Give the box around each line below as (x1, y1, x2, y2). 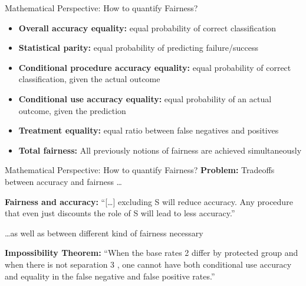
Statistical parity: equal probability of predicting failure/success (18, 41, 258, 54)
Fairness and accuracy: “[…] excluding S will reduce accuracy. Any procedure (5, 195, 293, 207)
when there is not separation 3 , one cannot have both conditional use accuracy (5, 258, 292, 270)
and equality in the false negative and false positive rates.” (5, 269, 215, 282)
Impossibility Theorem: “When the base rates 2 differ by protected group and (5, 246, 298, 259)
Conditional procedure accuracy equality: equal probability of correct (18, 61, 291, 73)
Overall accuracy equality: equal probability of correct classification (18, 21, 277, 34)
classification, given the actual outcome (18, 73, 160, 85)
